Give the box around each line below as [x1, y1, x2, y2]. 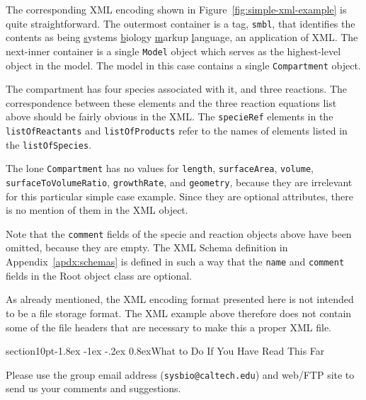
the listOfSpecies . [6, 137, 92, 152]
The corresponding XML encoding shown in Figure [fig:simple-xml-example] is [6, 2, 347, 16]
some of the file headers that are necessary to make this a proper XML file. [6, 319, 331, 334]
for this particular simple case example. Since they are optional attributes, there [6, 188, 353, 203]
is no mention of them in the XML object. [6, 202, 188, 217]
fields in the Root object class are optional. [6, 268, 192, 282]
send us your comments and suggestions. [6, 381, 181, 396]
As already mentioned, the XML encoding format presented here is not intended [6, 292, 354, 307]
